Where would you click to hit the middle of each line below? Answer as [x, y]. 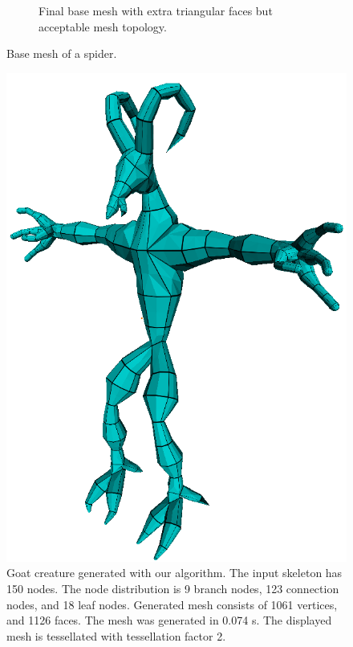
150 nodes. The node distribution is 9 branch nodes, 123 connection [173, 588]
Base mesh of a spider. [62, 53]
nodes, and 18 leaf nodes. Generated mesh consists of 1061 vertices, [172, 604]
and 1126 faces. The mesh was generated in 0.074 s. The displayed [169, 620]
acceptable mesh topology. [103, 26]
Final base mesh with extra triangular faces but [156, 10]
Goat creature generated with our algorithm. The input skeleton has [174, 573]
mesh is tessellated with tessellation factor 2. [116, 635]
